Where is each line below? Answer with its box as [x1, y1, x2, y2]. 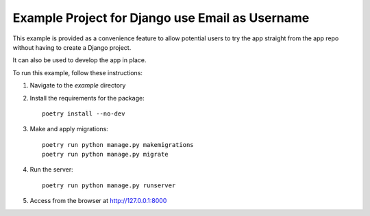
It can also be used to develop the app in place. [12, 56, 147, 64]
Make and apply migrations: [29, 125, 109, 133]
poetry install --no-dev [42, 109, 125, 118]
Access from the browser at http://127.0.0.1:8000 [29, 197, 167, 205]
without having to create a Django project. [12, 43, 132, 51]
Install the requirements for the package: [29, 94, 145, 102]
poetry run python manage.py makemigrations [42, 141, 195, 148]
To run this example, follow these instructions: [12, 68, 143, 77]
